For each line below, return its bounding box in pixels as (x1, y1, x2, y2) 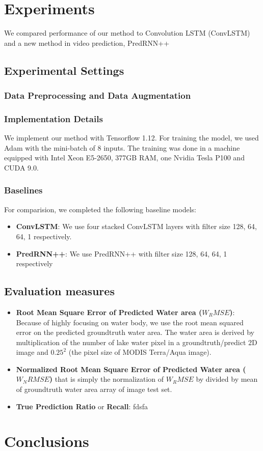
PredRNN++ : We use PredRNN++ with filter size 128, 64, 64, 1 (16, 248, 227, 259)
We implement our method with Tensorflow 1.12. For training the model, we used (4, 132, 259, 143)
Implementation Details (4, 112, 103, 125)
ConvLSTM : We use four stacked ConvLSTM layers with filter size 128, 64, (16, 221, 257, 232)
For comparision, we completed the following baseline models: (4, 204, 196, 214)
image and (16, 347, 48, 357)
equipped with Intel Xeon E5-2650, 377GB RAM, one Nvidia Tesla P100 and (4, 152, 245, 163)
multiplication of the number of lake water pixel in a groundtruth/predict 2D (16, 336, 257, 347)
